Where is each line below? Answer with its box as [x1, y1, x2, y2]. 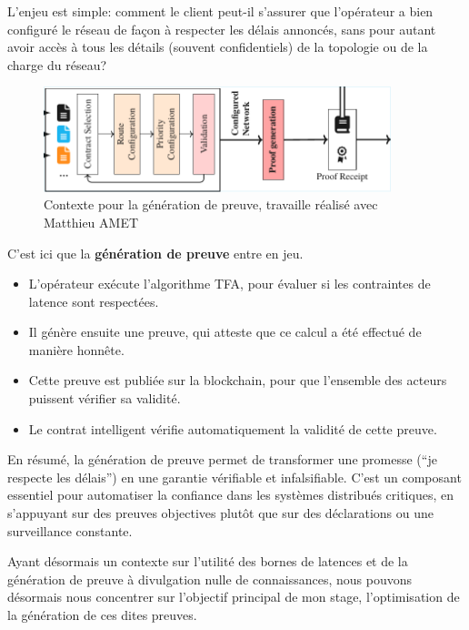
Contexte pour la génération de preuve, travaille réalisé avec [44, 195, 378, 214]
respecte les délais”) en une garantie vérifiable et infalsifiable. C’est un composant [7, 467, 462, 486]
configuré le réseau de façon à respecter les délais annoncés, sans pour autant [7, 19, 436, 38]
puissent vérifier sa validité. [28, 389, 181, 408]
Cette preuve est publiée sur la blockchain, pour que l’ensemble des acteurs [28, 371, 447, 390]
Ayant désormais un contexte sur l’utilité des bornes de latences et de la [7, 552, 408, 571]
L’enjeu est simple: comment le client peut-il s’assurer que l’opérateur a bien [7, 2, 434, 20]
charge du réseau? [7, 55, 107, 74]
